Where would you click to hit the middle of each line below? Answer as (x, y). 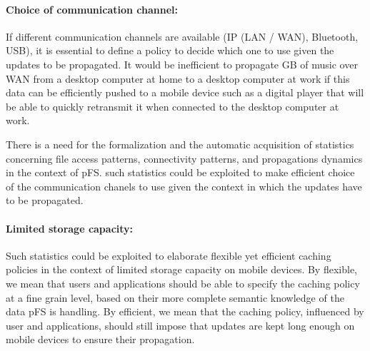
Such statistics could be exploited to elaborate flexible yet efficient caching (169, 255)
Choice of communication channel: (92, 9)
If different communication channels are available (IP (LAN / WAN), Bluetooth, (182, 36)
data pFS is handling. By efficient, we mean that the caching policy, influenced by (185, 311)
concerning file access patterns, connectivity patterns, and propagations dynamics (184, 158)
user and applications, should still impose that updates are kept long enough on (180, 325)
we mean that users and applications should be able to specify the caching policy (183, 283)
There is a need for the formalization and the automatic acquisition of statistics (180, 144)
